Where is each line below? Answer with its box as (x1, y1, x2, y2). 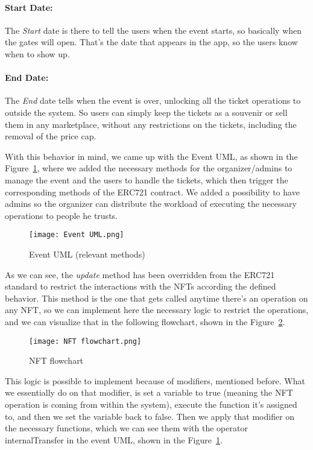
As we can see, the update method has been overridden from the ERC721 (5, 268, 275, 280)
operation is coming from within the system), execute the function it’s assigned (5, 398, 297, 410)
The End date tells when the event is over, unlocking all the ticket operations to (5, 94, 301, 107)
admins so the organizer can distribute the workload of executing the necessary (5, 197, 297, 210)
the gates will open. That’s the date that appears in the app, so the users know (5, 36, 298, 48)
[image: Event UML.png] (29, 230, 124, 239)
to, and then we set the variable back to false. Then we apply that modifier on (5, 410, 295, 422)
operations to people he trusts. (5, 209, 118, 221)
